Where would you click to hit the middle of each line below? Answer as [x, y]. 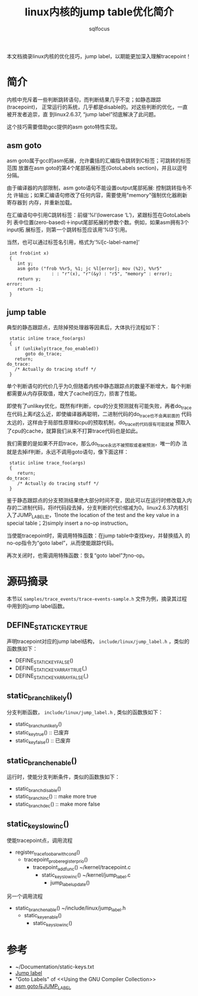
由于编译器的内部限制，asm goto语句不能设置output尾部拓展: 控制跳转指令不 [99, 187]
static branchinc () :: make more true [56, 797]
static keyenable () [43, 916]
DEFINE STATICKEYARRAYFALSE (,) [52, 676]
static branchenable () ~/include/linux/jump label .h [70, 908]
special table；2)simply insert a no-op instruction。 [69, 523]
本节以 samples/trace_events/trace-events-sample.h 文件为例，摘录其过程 [97, 599]
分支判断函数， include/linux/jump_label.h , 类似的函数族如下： [85, 712]
